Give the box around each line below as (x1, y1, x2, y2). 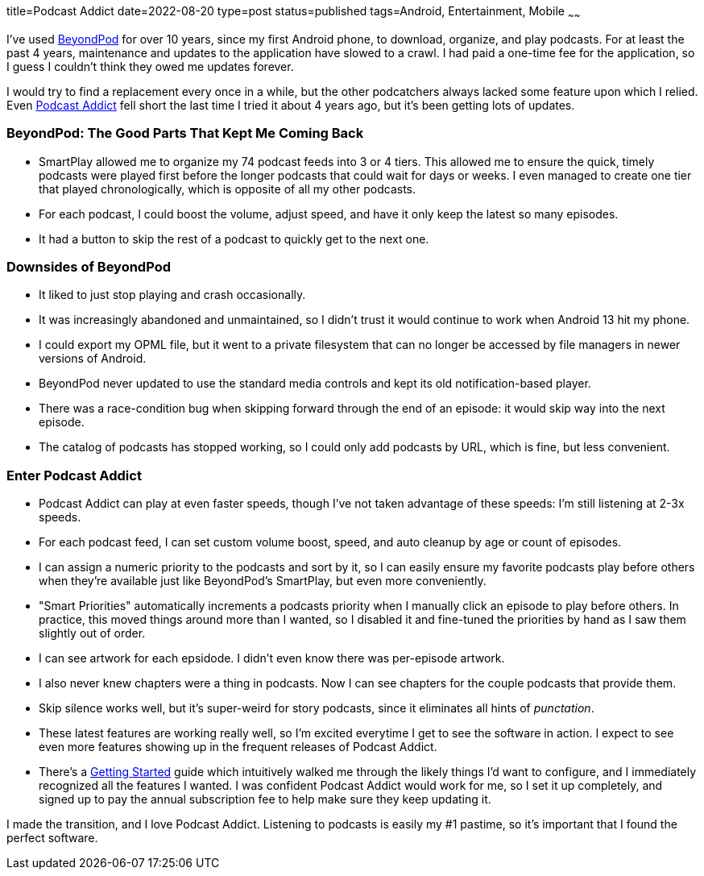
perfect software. (6, 831, 98, 845)
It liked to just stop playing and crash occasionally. (39, 288, 306, 302)
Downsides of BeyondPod (6, 258, 171, 275)
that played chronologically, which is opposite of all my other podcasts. (39, 181, 416, 196)
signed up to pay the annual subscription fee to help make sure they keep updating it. (39, 792, 491, 807)
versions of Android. (39, 351, 147, 366)
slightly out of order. (39, 626, 146, 641)
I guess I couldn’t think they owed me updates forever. (6, 59, 294, 73)
